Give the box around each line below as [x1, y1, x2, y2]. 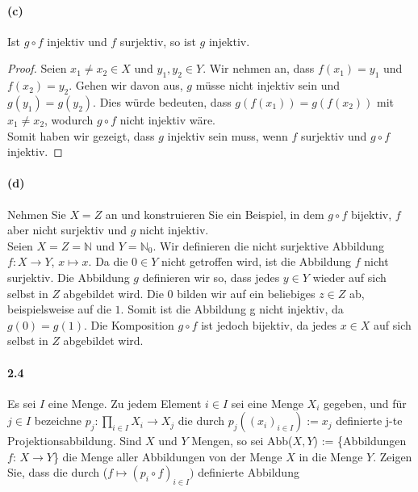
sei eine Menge [231, 394, 303, 411]
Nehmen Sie [7, 205, 66, 222]
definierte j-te [336, 412, 403, 429]
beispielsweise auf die [7, 301, 111, 317]
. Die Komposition [83, 316, 174, 333]
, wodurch [44, 111, 94, 128]
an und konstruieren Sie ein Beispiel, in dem [105, 205, 324, 222]
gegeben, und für [324, 394, 407, 411]
